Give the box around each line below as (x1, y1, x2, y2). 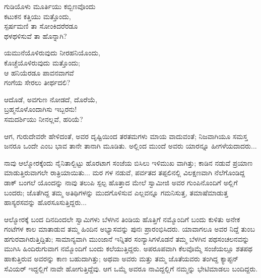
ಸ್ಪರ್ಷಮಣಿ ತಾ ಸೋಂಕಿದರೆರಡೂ (4, 21, 78, 31)
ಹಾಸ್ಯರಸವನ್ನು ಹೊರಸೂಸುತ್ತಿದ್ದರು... (4, 197, 87, 207)
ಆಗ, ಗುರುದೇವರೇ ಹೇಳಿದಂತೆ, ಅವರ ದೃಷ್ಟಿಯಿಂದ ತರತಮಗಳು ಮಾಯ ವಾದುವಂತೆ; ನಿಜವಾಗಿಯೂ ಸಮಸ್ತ (4, 130, 248, 141)
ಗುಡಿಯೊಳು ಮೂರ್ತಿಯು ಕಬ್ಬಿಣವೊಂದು (4, 1, 96, 11)
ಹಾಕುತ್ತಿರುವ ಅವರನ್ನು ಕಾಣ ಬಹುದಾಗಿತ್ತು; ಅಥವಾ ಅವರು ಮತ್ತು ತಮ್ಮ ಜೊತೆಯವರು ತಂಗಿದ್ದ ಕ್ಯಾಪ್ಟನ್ (4, 253, 239, 264)
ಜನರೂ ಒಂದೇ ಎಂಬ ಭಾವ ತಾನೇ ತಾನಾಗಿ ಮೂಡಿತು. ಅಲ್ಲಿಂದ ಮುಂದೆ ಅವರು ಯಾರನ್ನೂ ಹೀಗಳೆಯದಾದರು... (4, 141, 257, 151)
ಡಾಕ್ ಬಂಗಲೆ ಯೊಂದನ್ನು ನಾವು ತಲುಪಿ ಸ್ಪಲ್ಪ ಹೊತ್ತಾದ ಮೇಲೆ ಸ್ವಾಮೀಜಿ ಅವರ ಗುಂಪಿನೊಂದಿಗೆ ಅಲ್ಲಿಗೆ (4, 177, 238, 187)
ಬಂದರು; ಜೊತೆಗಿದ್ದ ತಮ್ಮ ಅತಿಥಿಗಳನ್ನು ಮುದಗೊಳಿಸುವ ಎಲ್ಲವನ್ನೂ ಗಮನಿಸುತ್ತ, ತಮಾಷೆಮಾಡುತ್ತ (4, 187, 228, 197)
